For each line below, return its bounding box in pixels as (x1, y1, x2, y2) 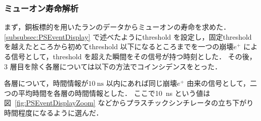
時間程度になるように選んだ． (4, 107, 103, 117)
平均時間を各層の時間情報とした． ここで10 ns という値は (18, 87, 210, 98)
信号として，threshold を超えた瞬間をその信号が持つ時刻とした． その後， (11, 51, 256, 61)
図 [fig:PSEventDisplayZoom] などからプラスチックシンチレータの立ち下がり (4, 97, 254, 108)
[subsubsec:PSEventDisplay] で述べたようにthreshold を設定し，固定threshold (4, 31, 252, 42)
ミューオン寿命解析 (4, 2, 79, 14)
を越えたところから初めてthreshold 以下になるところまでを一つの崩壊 (4, 41, 234, 52)
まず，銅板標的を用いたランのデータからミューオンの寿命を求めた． (4, 22, 231, 32)
